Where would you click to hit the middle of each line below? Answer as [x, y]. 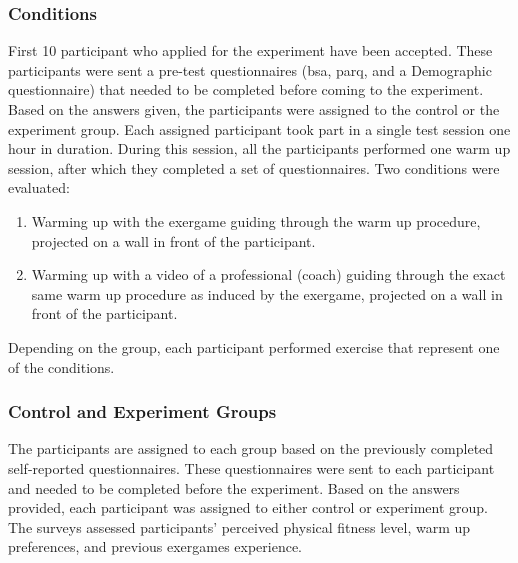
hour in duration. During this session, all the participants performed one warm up [259, 148]
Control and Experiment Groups [142, 411]
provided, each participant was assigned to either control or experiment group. [248, 507]
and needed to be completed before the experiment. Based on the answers [234, 487]
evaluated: [39, 187]
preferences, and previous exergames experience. [155, 546]
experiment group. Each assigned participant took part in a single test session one [259, 128]
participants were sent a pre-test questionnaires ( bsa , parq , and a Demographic [250, 69]
